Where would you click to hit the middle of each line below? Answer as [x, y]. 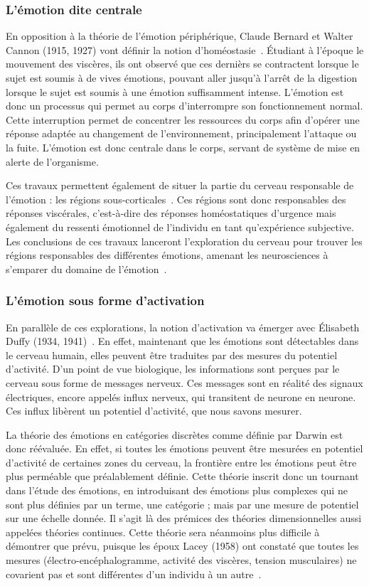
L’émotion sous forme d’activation [105, 300]
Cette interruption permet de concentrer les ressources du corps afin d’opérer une [183, 119]
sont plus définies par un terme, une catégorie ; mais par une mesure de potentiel [182, 504]
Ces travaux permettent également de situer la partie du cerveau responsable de [180, 185]
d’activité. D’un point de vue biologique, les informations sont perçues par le [173, 369]
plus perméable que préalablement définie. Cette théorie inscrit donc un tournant [182, 476]
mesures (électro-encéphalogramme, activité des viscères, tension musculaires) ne [181, 560]
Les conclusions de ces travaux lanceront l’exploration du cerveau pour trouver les [184, 241]
